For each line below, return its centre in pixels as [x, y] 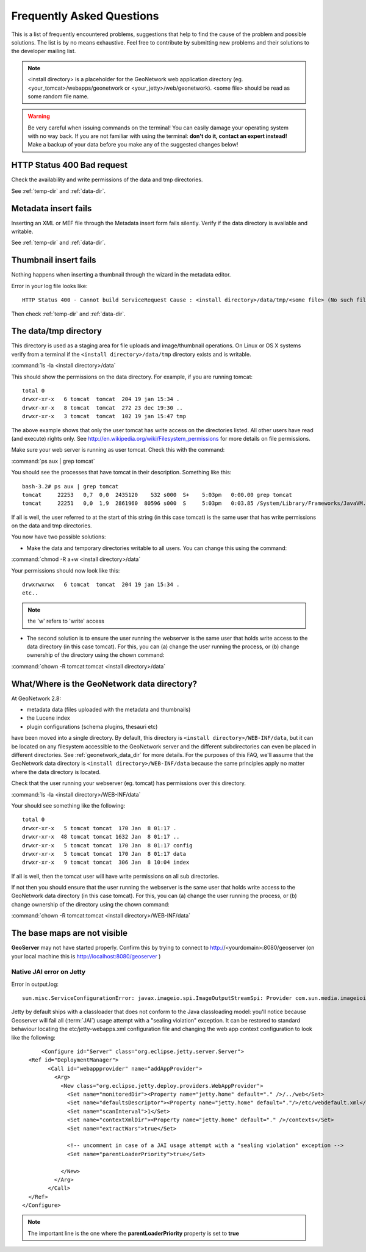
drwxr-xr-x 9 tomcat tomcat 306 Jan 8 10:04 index [106, 863]
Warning [39, 117]
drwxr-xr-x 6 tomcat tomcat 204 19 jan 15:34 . [101, 399]
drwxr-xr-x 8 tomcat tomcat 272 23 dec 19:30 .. [102, 408]
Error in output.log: [35, 984]
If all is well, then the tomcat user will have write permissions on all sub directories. [115, 876]
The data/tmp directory [56, 331]
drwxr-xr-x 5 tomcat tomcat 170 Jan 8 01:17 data [104, 854]
